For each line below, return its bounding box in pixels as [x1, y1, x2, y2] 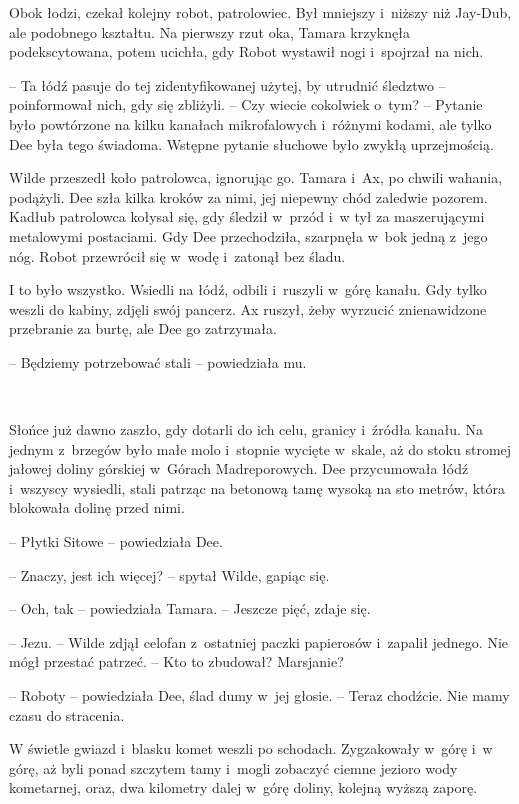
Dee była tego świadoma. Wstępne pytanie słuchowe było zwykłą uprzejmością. [9, 133, 494, 154]
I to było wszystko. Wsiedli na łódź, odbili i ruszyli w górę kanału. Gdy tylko [9, 279, 487, 300]
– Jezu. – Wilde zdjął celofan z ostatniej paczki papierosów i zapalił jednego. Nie [9, 631, 508, 652]
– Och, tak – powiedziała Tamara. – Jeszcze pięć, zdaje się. [9, 598, 371, 619]
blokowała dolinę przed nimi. [9, 497, 185, 518]
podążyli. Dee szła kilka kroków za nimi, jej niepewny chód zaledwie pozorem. [9, 186, 488, 207]
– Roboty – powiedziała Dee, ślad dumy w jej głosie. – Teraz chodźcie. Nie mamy [9, 685, 510, 706]
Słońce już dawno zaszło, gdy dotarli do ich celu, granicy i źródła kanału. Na [9, 419, 484, 440]
